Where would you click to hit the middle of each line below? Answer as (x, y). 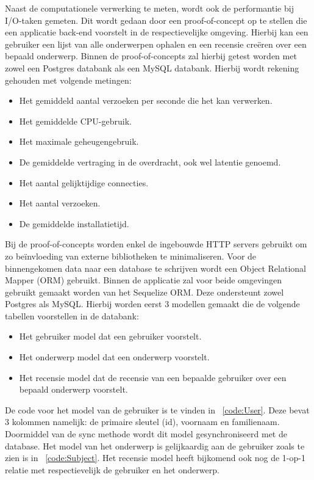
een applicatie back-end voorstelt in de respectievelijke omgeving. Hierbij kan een (157, 32)
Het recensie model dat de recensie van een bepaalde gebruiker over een (153, 377)
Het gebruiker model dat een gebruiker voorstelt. (110, 336)
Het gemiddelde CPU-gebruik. (75, 121)
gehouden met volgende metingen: (68, 80)
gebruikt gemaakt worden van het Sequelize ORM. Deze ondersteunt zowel (145, 292)
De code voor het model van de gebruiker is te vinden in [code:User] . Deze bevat (157, 409)
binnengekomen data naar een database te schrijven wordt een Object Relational (155, 268)
